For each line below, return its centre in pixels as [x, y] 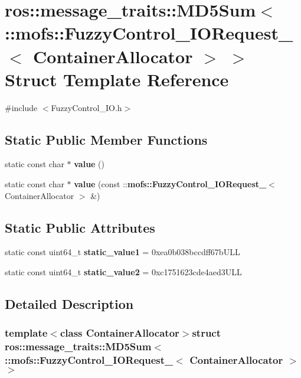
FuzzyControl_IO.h [86, 107]
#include [21, 107]
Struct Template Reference [117, 79]
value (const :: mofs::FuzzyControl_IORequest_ [170, 184]
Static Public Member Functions [106, 139]
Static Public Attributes [80, 227]
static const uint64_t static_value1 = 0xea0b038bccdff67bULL [122, 252]
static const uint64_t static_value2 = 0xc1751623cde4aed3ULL [123, 272]
